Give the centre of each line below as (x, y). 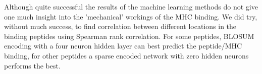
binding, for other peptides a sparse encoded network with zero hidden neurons (126, 55)
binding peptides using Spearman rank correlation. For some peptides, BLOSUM (129, 36)
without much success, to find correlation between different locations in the (120, 26)
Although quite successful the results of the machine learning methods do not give (131, 6)
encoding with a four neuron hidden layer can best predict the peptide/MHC (123, 46)
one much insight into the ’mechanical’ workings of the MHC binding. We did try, (131, 16)
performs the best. (32, 65)
